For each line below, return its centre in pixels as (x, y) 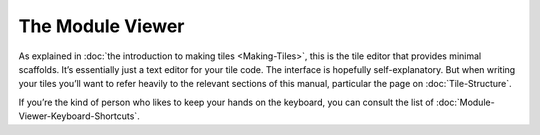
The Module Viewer (101, 26)
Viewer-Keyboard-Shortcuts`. (79, 116)
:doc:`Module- (465, 102)
